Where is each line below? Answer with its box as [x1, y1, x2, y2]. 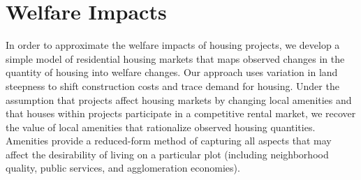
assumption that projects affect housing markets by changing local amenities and [6, 92, 352, 107]
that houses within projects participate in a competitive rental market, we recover [6, 106, 356, 121]
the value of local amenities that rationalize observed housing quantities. [6, 119, 316, 134]
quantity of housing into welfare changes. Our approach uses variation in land [6, 65, 338, 80]
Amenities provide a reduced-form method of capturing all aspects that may [6, 133, 332, 148]
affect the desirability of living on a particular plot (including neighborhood [6, 147, 329, 161]
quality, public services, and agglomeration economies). [6, 160, 240, 175]
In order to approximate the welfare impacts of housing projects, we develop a [6, 38, 340, 52]
